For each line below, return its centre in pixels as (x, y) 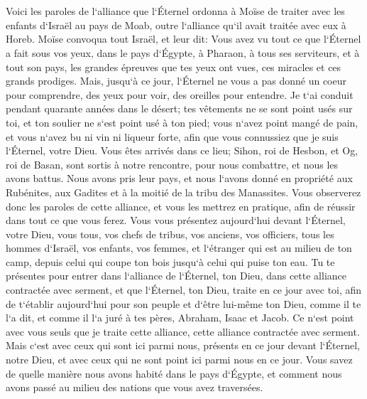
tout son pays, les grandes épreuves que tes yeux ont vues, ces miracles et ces (174, 66)
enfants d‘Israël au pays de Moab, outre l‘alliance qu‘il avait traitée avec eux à (176, 25)
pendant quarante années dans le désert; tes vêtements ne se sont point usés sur (179, 108)
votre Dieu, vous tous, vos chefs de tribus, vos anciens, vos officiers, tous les (170, 234)
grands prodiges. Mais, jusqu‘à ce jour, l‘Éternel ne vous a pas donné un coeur (176, 81)
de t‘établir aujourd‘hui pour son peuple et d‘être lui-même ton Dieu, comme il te (183, 303)
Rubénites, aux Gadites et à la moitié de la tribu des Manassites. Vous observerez (183, 192)
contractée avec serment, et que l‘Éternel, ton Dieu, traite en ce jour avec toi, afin (184, 290)
